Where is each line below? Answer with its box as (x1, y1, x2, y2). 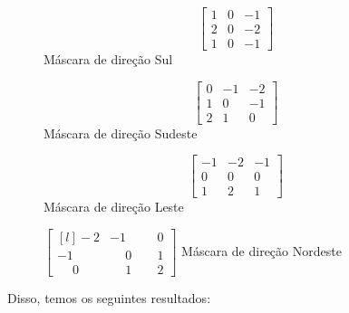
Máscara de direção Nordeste (181, 242, 342, 261)
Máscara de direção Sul (44, 50, 173, 69)
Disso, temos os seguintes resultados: (7, 289, 211, 308)
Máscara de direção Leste (44, 197, 184, 216)
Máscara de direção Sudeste (44, 123, 198, 142)
